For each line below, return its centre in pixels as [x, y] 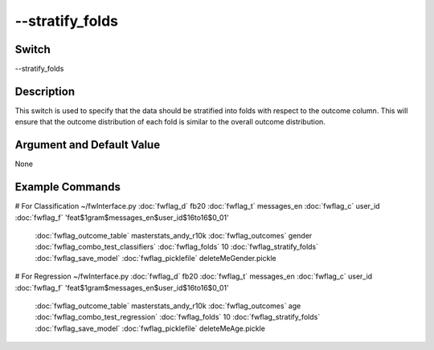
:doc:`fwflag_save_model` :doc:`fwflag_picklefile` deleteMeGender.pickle [156, 258]
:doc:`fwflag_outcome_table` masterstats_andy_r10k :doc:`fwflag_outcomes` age [168, 306]
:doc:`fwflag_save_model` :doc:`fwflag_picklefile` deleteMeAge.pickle [150, 328]
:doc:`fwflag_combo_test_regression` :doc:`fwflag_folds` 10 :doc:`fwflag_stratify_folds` [178, 317]
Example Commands [68, 187]
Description [45, 91]
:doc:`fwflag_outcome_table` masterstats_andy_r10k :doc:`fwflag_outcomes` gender [174, 235]
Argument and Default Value [88, 145]
